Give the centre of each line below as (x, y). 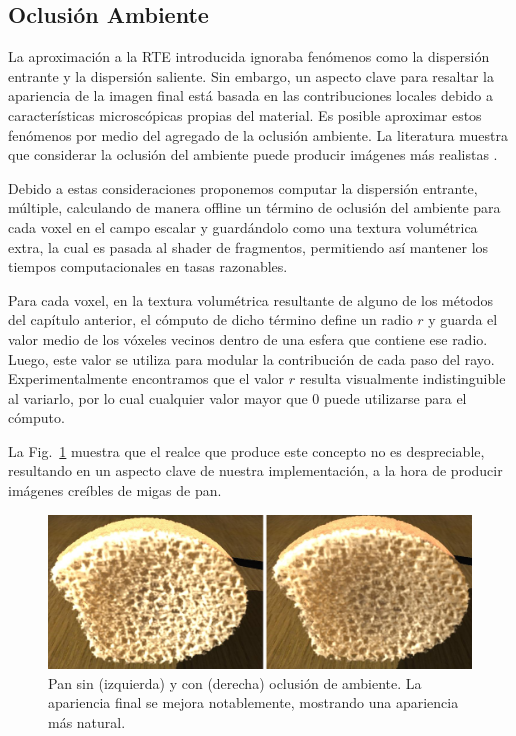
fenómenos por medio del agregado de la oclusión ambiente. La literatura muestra (258, 134)
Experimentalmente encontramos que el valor (146, 378)
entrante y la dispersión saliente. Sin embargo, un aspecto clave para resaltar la (251, 75)
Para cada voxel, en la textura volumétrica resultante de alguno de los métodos (251, 299)
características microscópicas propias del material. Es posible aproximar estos (245, 114)
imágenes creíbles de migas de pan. (115, 490)
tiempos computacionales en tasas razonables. (148, 266)
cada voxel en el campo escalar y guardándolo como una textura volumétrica (243, 226)
